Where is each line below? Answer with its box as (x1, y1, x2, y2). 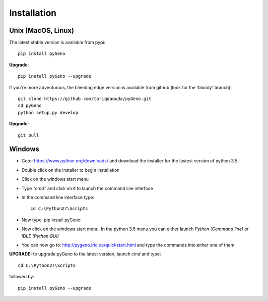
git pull (18, 132, 39, 138)
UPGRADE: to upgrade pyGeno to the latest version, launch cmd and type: (9, 251, 161, 257)
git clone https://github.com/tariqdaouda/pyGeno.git (18, 96, 151, 101)
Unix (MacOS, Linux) (9, 26, 74, 35)
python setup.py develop (18, 109, 78, 115)
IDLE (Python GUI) (21, 233, 59, 239)
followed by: (9, 274, 35, 280)
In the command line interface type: (21, 195, 94, 201)
